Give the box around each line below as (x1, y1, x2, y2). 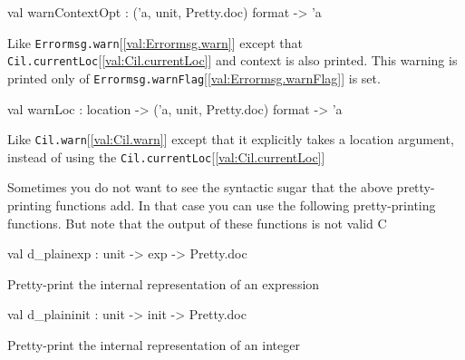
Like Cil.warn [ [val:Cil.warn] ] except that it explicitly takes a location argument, (7, 130, 454, 149)
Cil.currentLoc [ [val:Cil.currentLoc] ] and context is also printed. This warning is (7, 51, 458, 70)
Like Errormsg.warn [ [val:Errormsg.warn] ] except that (7, 33, 303, 52)
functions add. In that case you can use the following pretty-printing (55, 196, 436, 215)
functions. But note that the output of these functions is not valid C (7, 213, 387, 232)
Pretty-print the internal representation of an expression (7, 274, 320, 293)
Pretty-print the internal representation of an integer (7, 336, 300, 355)
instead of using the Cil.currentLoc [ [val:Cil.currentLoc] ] (7, 147, 325, 166)
